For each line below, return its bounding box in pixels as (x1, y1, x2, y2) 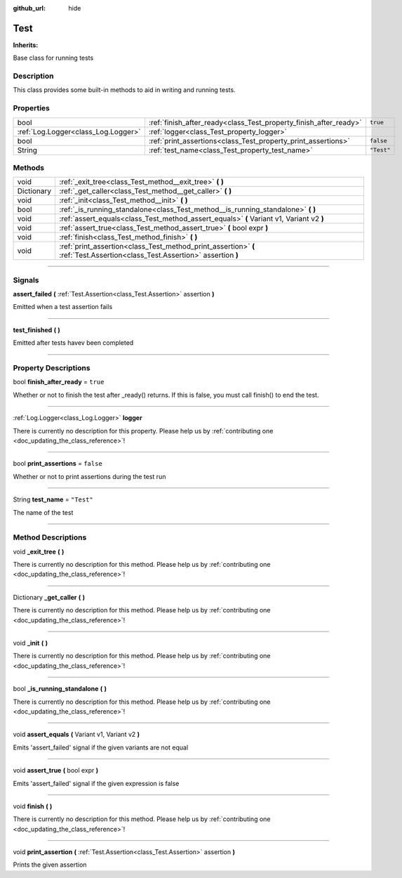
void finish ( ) (13, 801, 53, 811)
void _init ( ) (13, 639, 48, 647)
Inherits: (13, 41, 39, 49)
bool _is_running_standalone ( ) (13, 685, 107, 693)
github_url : (13, 4, 46, 12)
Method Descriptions (13, 532, 87, 542)
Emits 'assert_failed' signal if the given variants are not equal (13, 743, 189, 752)
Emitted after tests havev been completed (13, 339, 134, 347)
